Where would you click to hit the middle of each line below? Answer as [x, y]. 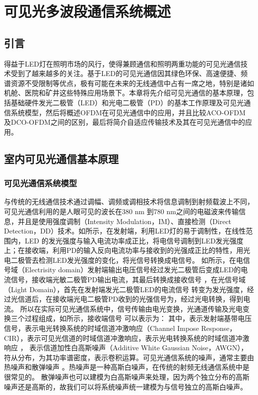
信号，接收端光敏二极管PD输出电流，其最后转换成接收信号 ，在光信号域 [128, 279]
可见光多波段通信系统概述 [88, 11]
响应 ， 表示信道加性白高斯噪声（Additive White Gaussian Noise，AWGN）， [126, 348]
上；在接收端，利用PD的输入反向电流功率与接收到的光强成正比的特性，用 [124, 250]
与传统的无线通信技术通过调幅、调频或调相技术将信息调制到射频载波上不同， [129, 201]
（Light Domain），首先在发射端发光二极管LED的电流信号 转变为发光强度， [126, 289]
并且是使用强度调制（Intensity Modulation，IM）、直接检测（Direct [125, 221]
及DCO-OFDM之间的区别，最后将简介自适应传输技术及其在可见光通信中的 [125, 122]
